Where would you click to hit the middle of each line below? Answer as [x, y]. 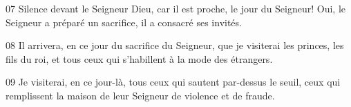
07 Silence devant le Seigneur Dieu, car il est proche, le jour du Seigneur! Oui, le [176, 8]
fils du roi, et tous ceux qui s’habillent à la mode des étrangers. [139, 58]
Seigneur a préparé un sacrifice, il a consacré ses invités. [124, 22]
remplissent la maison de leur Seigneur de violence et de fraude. [140, 95]
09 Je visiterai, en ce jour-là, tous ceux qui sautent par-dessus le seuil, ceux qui [173, 82]
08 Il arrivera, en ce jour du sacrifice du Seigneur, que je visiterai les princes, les [175, 45]
